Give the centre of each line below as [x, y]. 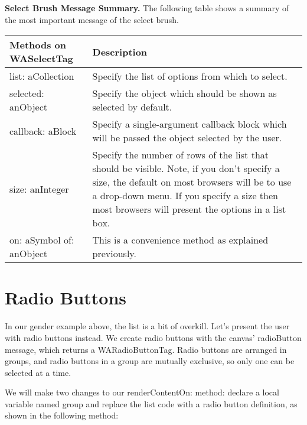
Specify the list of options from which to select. [190, 76]
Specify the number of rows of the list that [181, 155]
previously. [114, 254]
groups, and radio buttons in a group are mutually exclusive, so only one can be [150, 361]
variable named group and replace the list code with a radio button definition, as [151, 403]
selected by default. [132, 107]
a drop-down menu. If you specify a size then [185, 196]
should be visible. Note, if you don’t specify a [186, 168]
